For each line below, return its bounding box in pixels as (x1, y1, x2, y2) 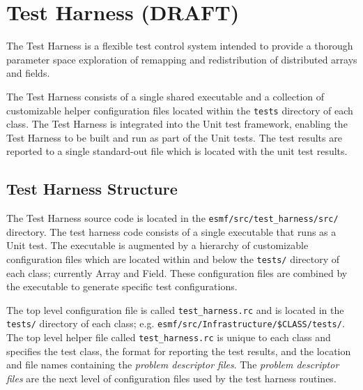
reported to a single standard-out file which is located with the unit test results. (6, 144, 348, 158)
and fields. (6, 66, 50, 80)
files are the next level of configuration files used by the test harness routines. (6, 370, 337, 385)
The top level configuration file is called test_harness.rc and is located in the (6, 302, 344, 317)
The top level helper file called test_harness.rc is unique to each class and (6, 330, 331, 345)
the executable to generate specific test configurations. (6, 279, 238, 294)
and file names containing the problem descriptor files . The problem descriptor (6, 357, 339, 372)
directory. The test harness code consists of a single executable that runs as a (6, 224, 337, 239)
